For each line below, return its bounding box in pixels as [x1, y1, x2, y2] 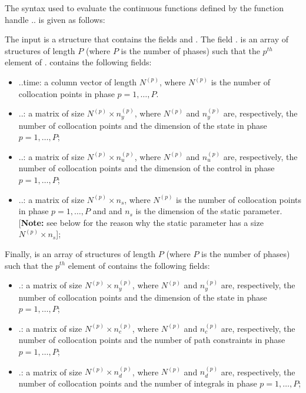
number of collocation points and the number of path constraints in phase [18, 334, 285, 346]
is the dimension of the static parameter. [135, 205, 282, 217]
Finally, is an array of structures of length [5, 247, 156, 259]
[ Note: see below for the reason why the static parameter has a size [18, 216, 264, 228]
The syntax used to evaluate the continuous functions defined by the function [5, 2, 284, 14]
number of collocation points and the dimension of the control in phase [18, 162, 275, 174]
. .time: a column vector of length [18, 75, 137, 88]
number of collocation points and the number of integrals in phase [18, 377, 257, 389]
